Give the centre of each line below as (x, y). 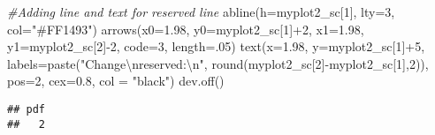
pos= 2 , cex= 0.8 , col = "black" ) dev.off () (116, 81)
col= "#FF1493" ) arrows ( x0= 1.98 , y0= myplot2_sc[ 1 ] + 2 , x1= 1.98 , (186, 29)
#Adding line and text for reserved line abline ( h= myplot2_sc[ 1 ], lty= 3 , (201, 11)
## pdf (26, 109)
